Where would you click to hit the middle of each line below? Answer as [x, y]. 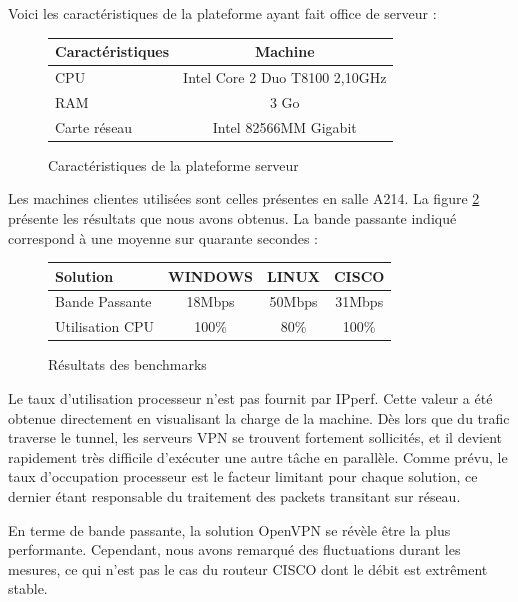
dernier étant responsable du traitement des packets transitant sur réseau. [234, 495]
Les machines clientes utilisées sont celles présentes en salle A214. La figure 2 [244, 198]
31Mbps [359, 301]
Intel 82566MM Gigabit [284, 126]
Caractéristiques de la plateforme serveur [173, 164]
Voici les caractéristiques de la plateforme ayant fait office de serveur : [222, 13]
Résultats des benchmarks [127, 364]
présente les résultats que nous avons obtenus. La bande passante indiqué [232, 217]
